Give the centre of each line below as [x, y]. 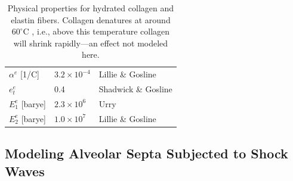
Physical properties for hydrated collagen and [91, 8]
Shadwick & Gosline [135, 89]
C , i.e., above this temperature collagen [96, 31]
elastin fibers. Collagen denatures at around [91, 19]
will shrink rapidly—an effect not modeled [91, 43]
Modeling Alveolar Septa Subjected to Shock [146, 153]
